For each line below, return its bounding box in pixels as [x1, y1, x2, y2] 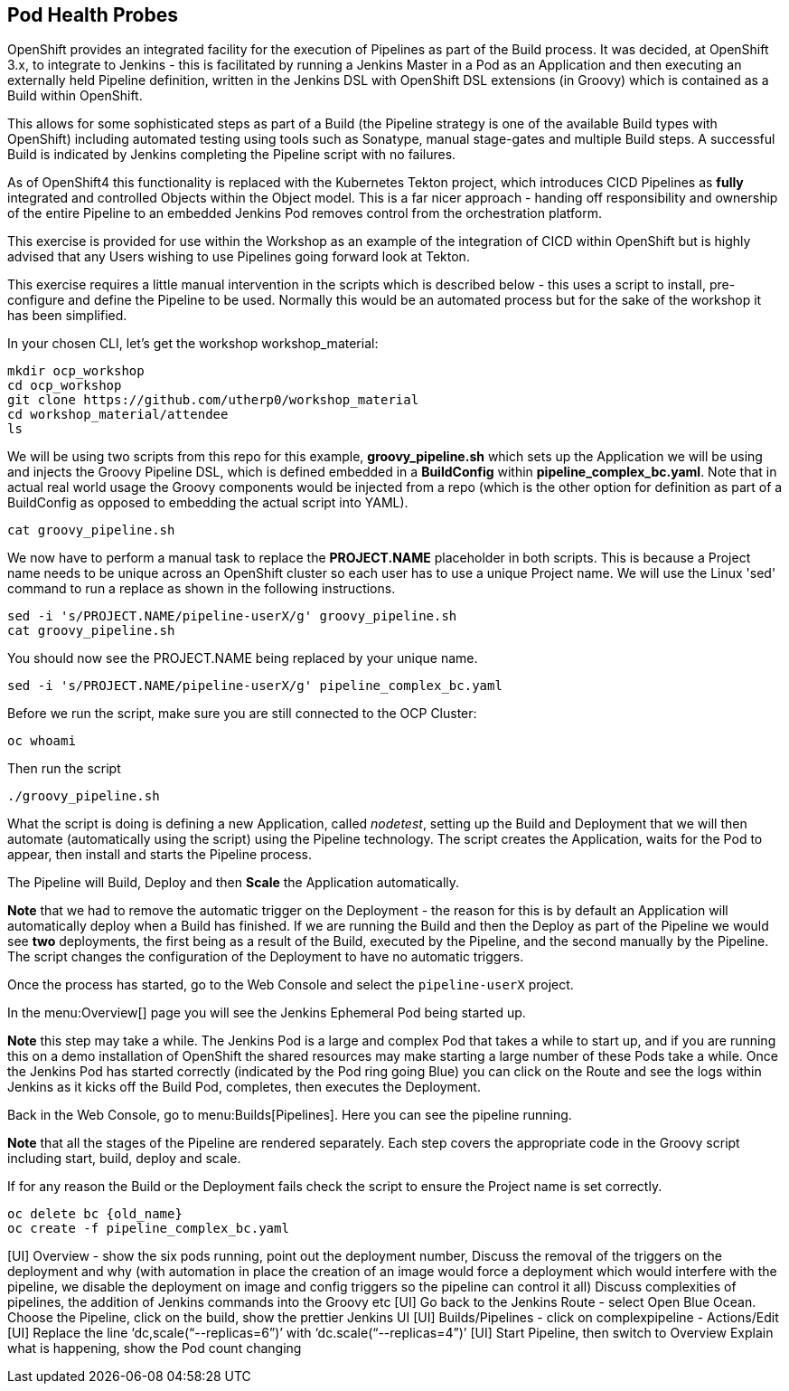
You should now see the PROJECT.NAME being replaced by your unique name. [7, 650, 478, 667]
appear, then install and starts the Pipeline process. [7, 847, 312, 863]
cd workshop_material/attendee [7, 407, 229, 422]
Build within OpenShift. [7, 88, 143, 104]
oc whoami [7, 733, 76, 749]
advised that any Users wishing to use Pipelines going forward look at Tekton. [7, 249, 470, 265]
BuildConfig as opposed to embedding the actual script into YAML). [7, 495, 409, 511]
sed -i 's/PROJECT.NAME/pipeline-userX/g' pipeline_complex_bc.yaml [7, 678, 503, 694]
